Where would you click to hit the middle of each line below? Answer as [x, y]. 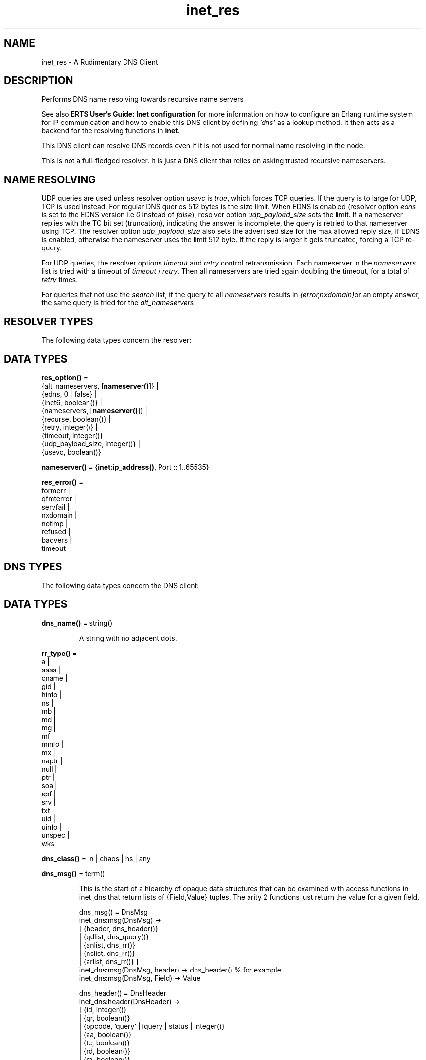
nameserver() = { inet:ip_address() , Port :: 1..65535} [125, 467]
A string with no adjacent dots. [128, 638]
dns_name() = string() [77, 623]
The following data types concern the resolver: [116, 340]
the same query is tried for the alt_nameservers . [119, 303]
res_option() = [65, 377]
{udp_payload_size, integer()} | [91, 443]
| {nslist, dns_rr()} [107, 953]
